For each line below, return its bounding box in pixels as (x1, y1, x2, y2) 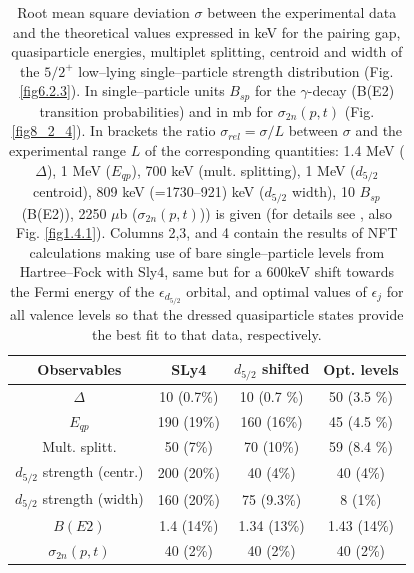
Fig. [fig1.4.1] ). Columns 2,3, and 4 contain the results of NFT (16, 222, 398, 243)
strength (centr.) (42, 461, 144, 482)
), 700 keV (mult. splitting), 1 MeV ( (131, 159, 356, 180)
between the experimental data (207, 2, 397, 22)
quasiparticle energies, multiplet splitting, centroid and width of (11, 41, 403, 62)
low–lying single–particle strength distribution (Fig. (78, 60, 394, 81)
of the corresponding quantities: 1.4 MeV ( (144, 140, 405, 161)
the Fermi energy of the (10, 280, 155, 301)
